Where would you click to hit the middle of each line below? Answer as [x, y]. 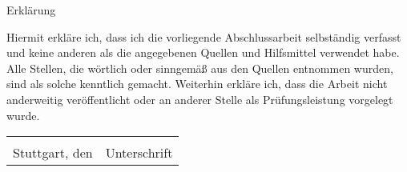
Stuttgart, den [53, 153]
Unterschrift [139, 153]
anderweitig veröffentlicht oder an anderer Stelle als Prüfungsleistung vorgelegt [200, 99]
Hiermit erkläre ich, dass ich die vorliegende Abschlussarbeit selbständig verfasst [204, 36]
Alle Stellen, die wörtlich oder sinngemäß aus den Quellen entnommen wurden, [200, 68]
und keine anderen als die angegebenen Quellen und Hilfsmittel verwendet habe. [203, 52]
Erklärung [31, 10]
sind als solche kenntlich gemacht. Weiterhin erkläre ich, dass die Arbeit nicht [197, 84]
